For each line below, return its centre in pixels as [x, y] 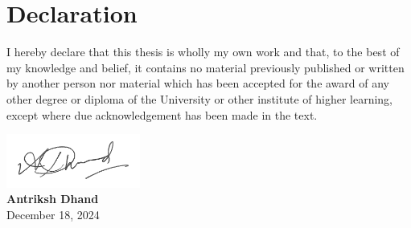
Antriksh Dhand [53, 199]
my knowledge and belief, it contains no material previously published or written [205, 67]
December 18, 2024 [53, 214]
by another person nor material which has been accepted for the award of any [198, 83]
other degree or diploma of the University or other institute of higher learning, [200, 98]
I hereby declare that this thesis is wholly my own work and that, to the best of [203, 52]
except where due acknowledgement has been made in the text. [162, 114]
